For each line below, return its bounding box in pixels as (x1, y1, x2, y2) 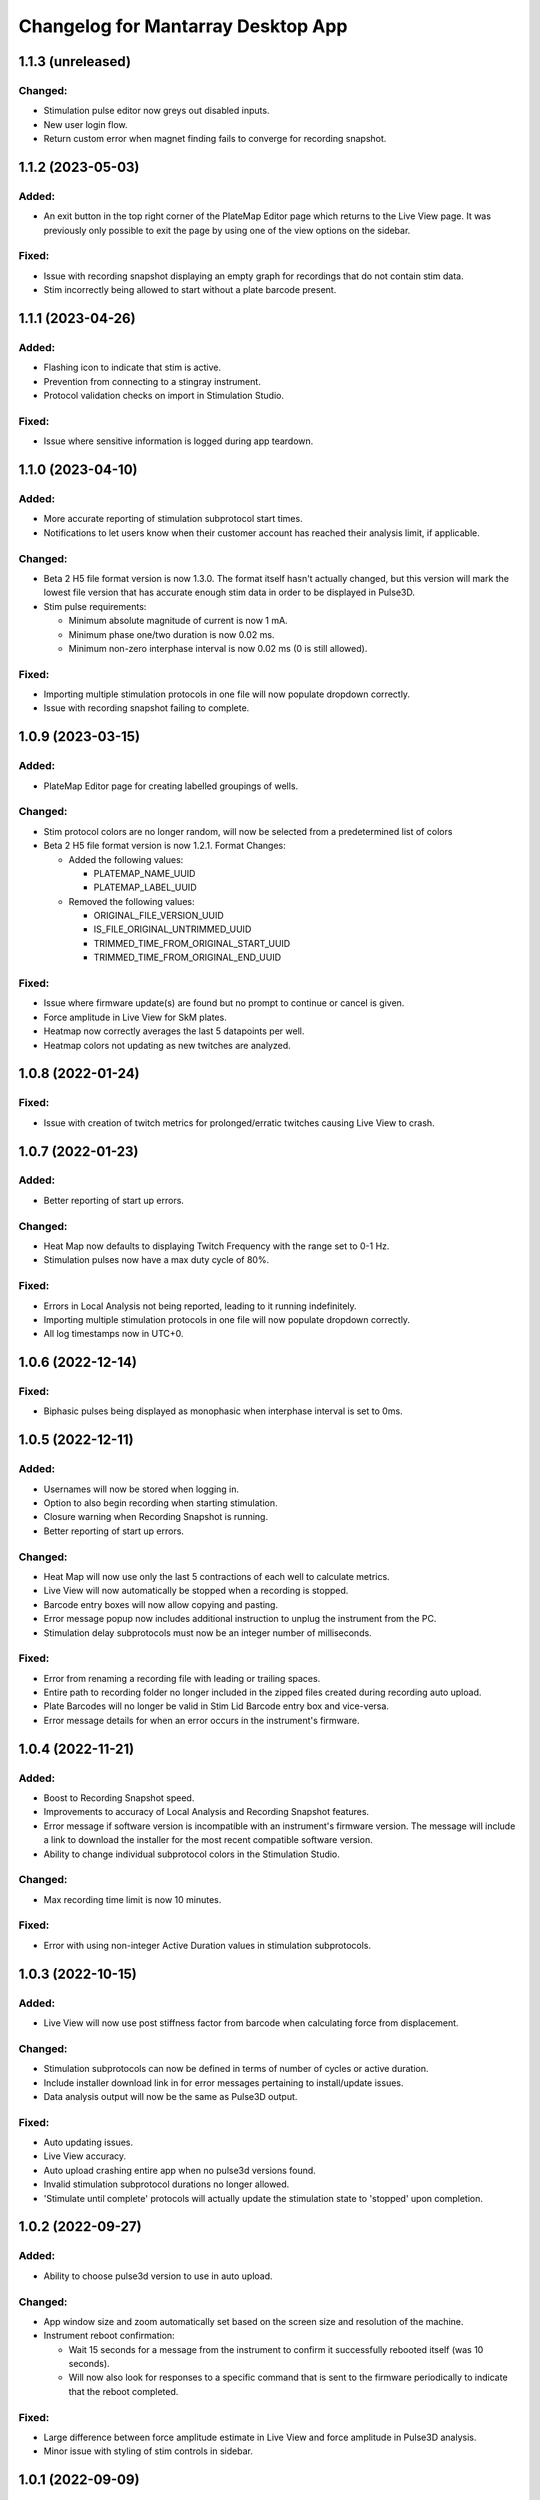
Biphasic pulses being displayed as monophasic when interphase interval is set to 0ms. (43, 1405, 404, 1417)
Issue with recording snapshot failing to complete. (43, 702, 250, 714)
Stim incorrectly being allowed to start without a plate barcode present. (43, 284, 337, 296)
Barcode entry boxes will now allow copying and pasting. (43, 1598, 279, 1610)
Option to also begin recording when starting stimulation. (43, 1497, 278, 1509)
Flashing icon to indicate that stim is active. (43, 361, 222, 374)
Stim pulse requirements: (43, 600, 147, 612)
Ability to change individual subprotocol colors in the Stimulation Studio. (43, 1848, 340, 1860)
